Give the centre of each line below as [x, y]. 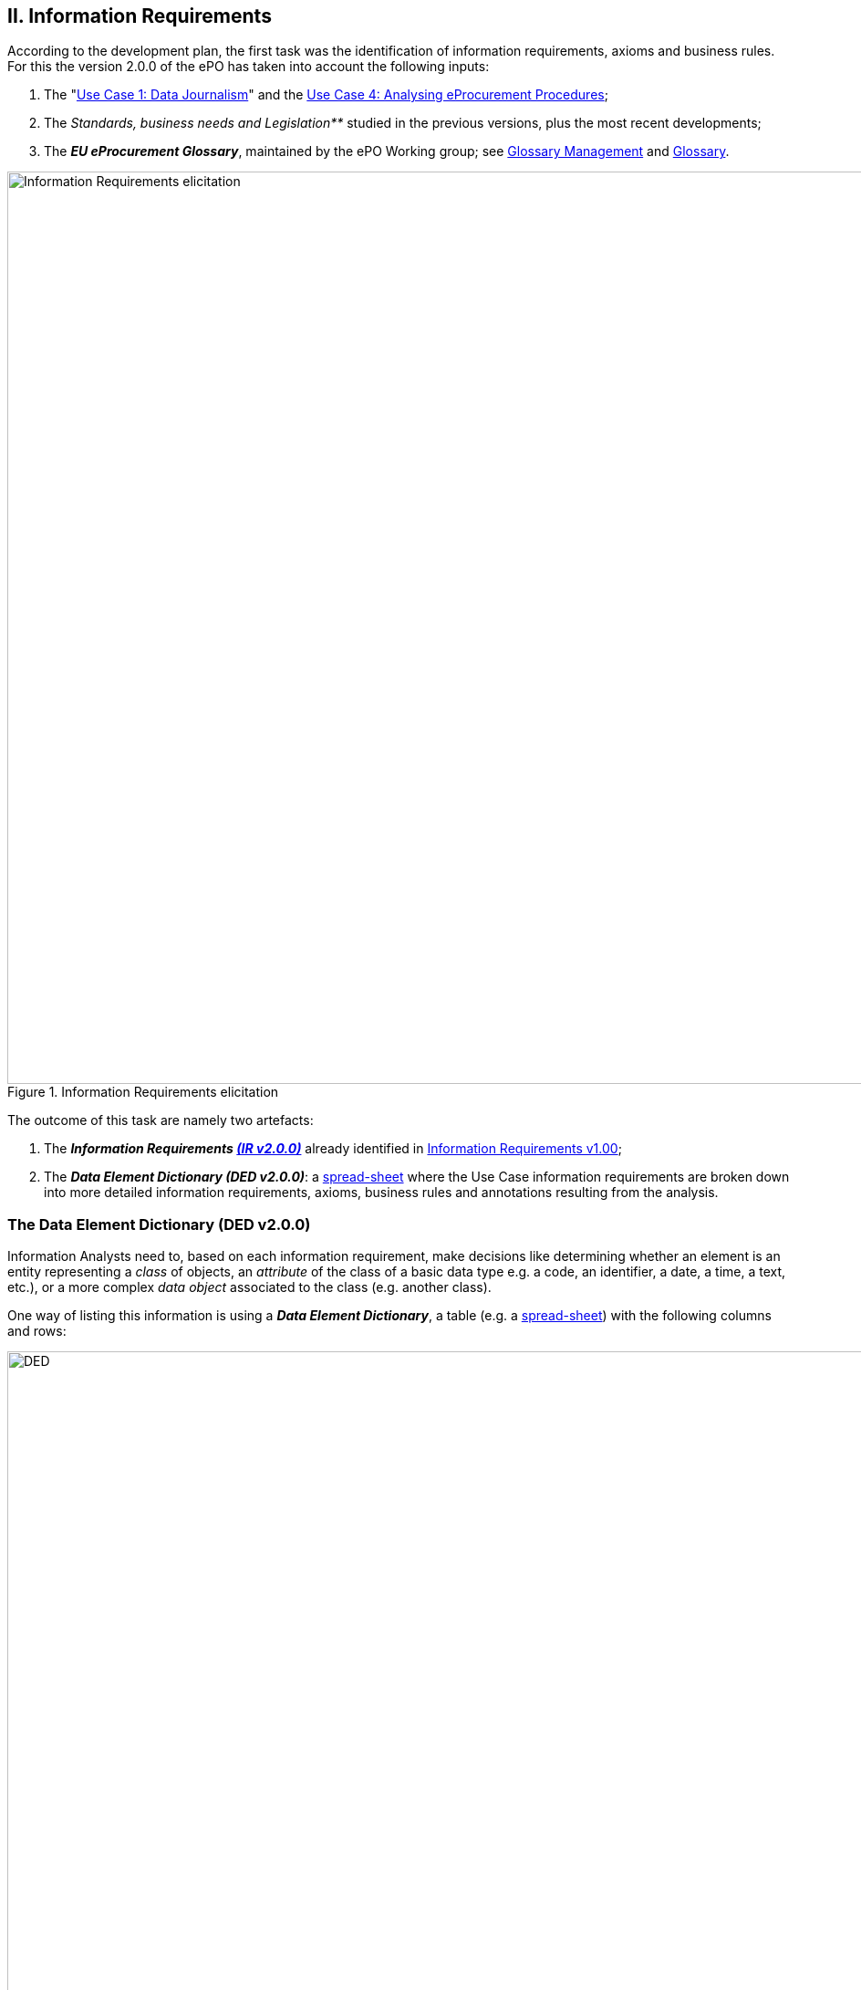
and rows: [37, 1331]
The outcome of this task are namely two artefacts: [161, 1120]
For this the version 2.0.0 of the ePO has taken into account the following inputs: [249, 67]
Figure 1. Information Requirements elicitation [143, 1092]
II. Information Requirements [140, 16]
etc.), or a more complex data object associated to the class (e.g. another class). [249, 1287]
